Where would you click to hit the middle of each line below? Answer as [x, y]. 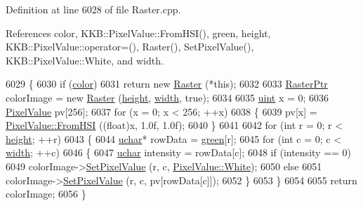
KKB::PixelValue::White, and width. [85, 60]
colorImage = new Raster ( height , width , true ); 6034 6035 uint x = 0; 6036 [167, 97]
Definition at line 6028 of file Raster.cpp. [93, 9]
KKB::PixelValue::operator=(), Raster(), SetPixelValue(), [130, 47]
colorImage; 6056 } [46, 194]
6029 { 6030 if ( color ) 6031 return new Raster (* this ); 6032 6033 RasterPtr [167, 84]
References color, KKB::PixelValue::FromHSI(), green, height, [138, 33]
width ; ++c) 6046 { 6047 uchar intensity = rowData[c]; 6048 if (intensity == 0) [179, 152]
